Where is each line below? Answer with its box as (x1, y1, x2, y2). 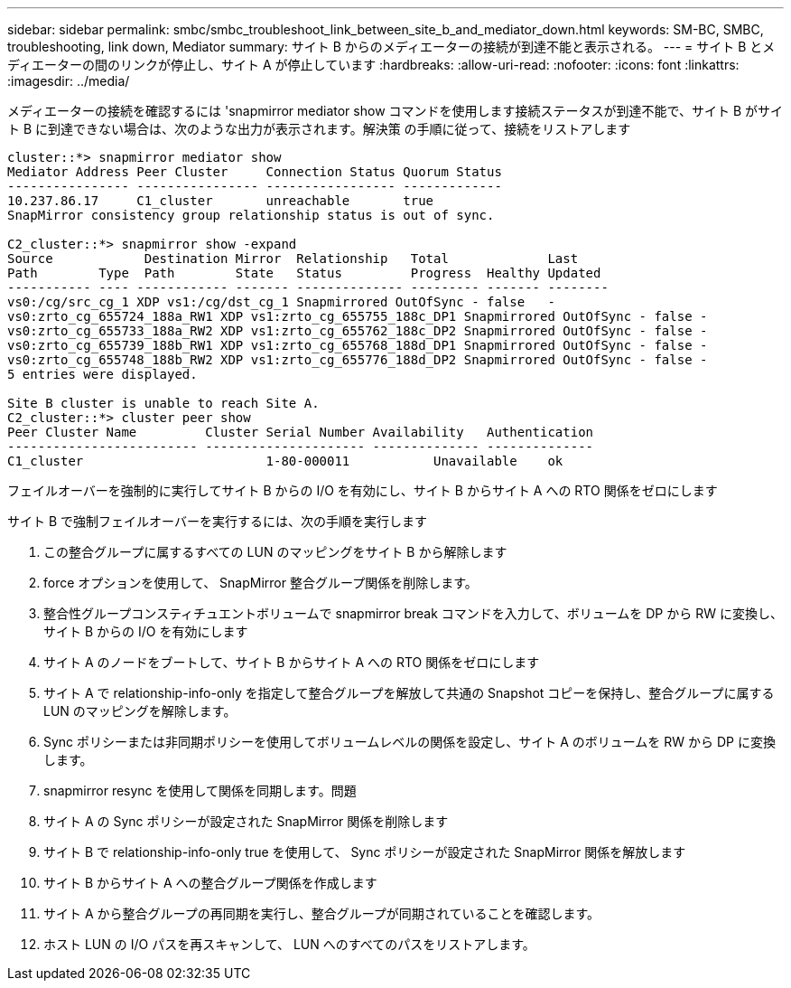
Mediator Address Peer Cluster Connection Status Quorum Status (7, 165, 502, 179)
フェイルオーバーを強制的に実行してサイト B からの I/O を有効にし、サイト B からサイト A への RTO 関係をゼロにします (7, 483, 718, 498)
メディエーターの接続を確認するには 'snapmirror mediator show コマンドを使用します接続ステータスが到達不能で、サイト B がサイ (7, 103, 784, 118)
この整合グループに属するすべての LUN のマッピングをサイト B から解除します (43, 544, 507, 560)
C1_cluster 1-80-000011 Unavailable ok (7, 454, 563, 468)
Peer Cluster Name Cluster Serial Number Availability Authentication (7, 425, 594, 439)
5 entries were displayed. (7, 367, 198, 381)
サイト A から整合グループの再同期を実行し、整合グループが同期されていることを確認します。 (43, 906, 600, 921)
